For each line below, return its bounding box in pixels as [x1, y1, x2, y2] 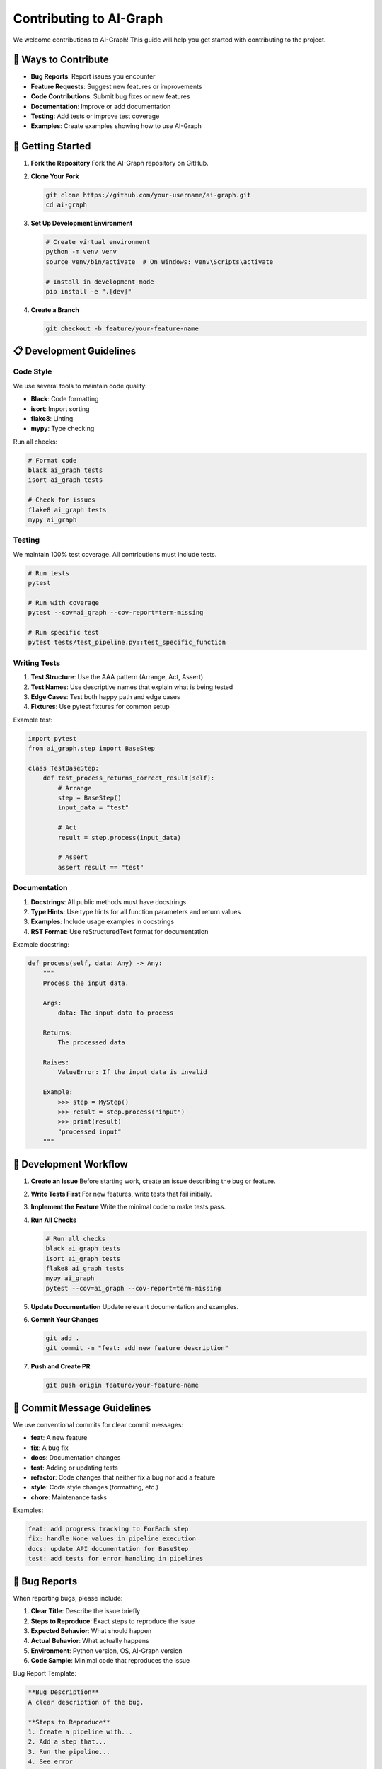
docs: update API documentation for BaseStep [28, 1545, 189, 1552]
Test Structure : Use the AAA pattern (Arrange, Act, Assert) [30, 673, 204, 681]
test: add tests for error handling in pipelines [28, 1555, 204, 1563]
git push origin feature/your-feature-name [45, 1381, 199, 1390]
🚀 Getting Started [13, 140, 91, 152]
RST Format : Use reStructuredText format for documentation [30, 927, 209, 935]
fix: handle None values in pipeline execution [28, 1535, 196, 1543]
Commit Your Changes [30, 1315, 99, 1324]
